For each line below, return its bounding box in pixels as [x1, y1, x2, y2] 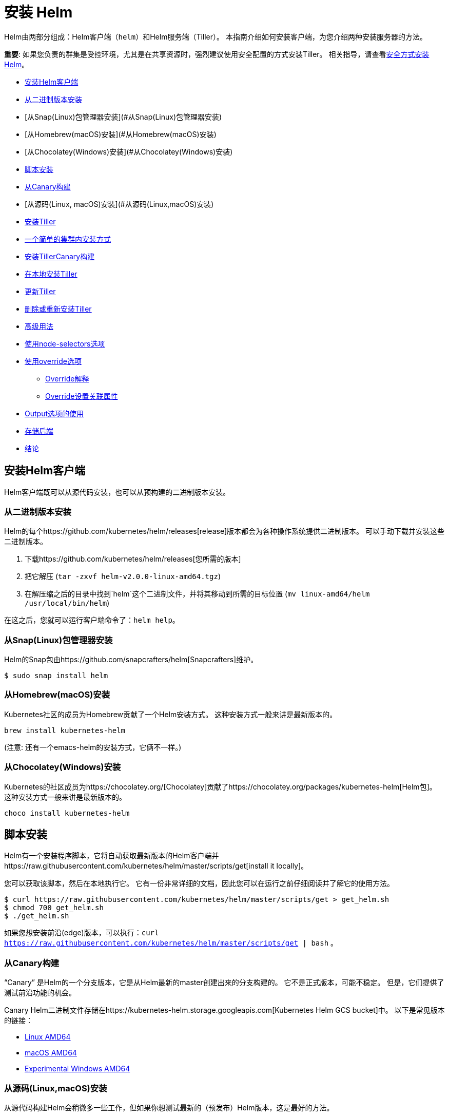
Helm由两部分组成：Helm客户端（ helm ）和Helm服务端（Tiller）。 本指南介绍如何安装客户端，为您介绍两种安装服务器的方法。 [4, 32, 427, 41]
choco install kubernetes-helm [4, 809, 130, 817]
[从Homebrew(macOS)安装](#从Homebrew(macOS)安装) [25, 129, 217, 139]
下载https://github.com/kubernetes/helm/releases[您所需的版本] [25, 554, 241, 564]
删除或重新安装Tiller [25, 304, 92, 313]
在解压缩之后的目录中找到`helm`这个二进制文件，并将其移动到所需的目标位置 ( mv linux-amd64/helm [25, 589, 370, 599]
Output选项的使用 [25, 409, 84, 418]
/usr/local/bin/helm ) [25, 599, 110, 608]
